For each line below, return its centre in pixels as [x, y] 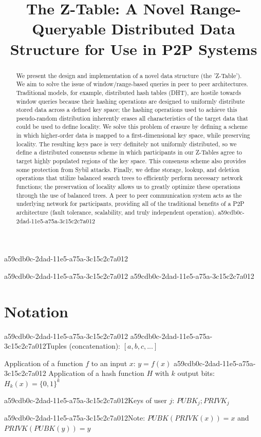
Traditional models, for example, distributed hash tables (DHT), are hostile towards [129, 92]
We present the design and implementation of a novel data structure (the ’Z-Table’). [129, 75]
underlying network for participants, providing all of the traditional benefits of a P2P [130, 204]
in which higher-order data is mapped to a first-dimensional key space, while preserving [133, 135]
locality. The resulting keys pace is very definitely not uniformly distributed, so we [126, 144]
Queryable [69, 28]
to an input [109, 363]
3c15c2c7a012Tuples [35, 346]
